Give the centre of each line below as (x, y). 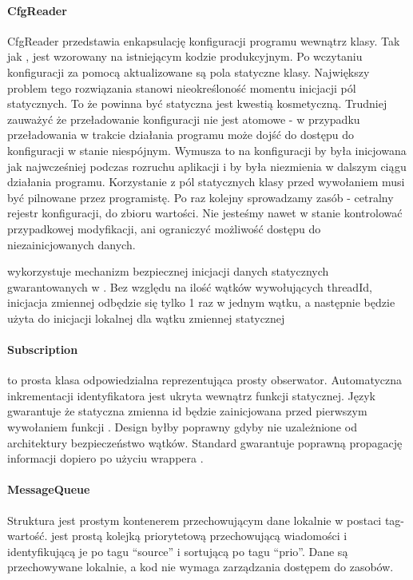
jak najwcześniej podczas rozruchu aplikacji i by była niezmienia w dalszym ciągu (207, 166)
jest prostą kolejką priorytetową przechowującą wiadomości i (199, 536)
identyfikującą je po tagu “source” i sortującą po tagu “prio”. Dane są (178, 551)
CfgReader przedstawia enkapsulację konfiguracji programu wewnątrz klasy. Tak (204, 40)
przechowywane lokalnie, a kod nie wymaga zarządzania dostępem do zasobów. (201, 567)
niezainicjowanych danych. (71, 244)
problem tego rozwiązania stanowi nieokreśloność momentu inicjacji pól (182, 87)
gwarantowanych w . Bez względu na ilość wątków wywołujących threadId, (190, 286)
